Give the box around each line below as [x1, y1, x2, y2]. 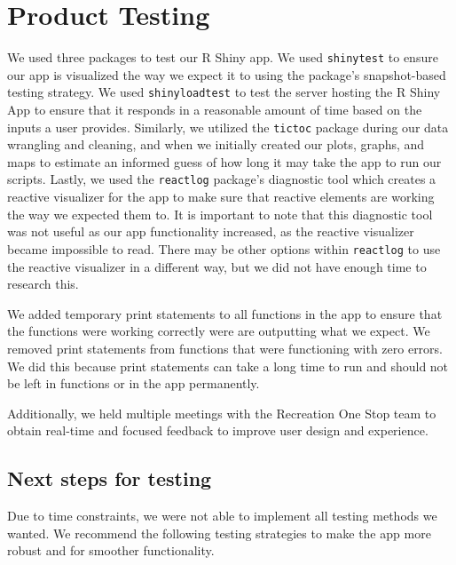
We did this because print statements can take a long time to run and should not [7, 356, 449, 375]
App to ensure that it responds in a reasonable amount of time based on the [7, 100, 422, 119]
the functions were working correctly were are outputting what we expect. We [7, 322, 430, 340]
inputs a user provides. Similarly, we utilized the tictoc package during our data [7, 117, 449, 136]
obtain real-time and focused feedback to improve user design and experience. [7, 421, 428, 440]
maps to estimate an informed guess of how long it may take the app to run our [7, 152, 442, 171]
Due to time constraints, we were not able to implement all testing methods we [7, 506, 437, 525]
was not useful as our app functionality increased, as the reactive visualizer [7, 222, 414, 241]
